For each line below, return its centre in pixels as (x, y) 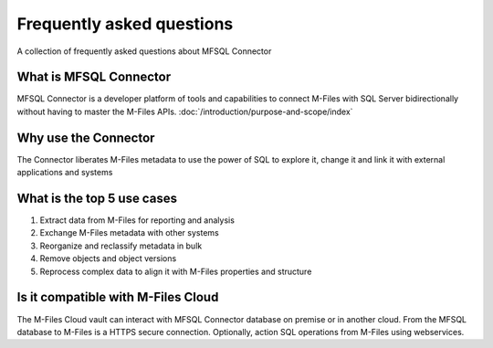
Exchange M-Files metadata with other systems (129, 233)
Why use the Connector (86, 137)
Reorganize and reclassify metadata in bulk (121, 246)
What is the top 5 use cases (97, 198)
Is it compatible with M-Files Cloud (118, 297)
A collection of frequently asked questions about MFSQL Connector (144, 51)
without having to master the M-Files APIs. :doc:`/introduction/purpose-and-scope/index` (185, 111)
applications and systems (65, 173)
